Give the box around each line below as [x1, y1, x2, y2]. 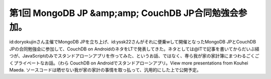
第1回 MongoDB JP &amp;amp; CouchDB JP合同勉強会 [9, 7, 238, 18]
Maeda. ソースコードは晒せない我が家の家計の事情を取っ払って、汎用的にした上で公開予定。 [9, 66, 201, 72]
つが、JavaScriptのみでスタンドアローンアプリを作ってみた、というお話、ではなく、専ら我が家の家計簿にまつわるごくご [9, 53, 259, 59]
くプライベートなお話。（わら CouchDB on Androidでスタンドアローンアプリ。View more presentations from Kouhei [9, 60, 248, 66]
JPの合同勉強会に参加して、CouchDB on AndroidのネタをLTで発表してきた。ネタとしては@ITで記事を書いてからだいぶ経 [9, 45, 259, 52]
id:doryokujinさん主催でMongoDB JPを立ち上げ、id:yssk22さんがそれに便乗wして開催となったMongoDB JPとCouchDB [9, 39, 256, 45]
